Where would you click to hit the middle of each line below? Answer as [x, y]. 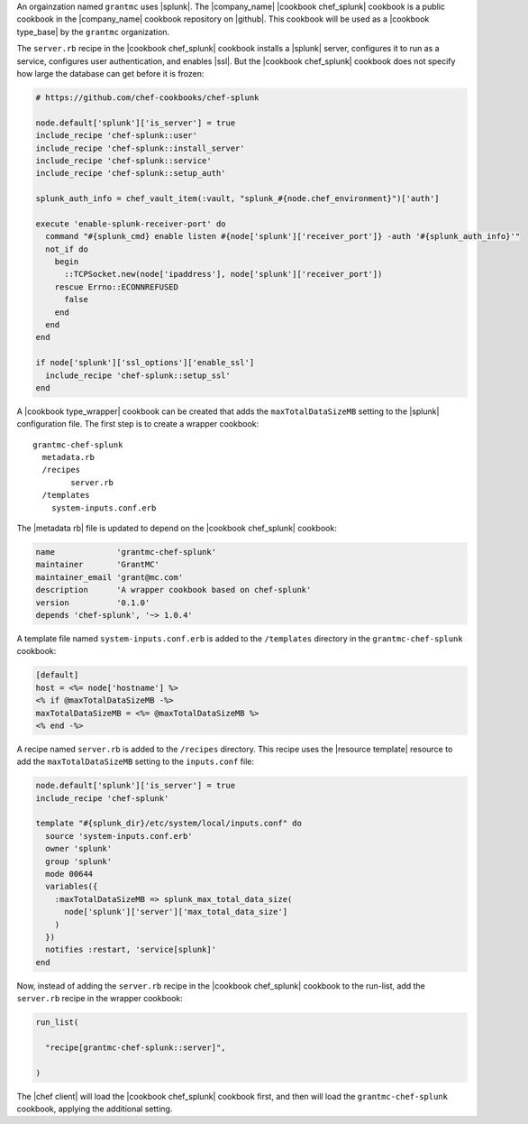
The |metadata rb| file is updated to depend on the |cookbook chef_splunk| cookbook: [177, 529]
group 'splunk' [79, 861]
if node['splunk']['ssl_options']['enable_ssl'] [145, 363]
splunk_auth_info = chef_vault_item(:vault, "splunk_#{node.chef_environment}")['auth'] [238, 199]
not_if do [67, 249]
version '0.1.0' [93, 603]
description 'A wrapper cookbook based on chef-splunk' [173, 590]
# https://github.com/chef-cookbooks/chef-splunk [147, 97]
